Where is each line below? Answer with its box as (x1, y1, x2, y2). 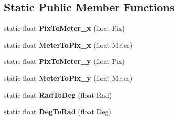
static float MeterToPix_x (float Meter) (4, 39, 133, 50)
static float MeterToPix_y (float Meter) (4, 72, 133, 83)
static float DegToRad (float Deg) (4, 106, 111, 117)
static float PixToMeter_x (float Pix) (4, 23, 125, 33)
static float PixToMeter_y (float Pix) (4, 56, 125, 66)
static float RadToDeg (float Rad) (4, 89, 112, 100)
